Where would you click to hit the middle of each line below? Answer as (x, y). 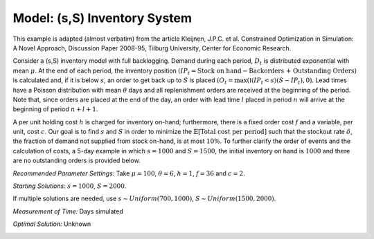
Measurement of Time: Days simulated (68, 211)
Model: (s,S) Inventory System (103, 18)
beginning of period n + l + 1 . (55, 109)
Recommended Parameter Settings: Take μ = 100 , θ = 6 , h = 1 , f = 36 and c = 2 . (129, 173)
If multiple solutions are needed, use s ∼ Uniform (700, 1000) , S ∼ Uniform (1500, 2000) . (144, 199)
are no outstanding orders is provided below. (77, 161)
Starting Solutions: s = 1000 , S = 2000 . (70, 186)
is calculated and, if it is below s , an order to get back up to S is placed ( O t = (123, 81)
